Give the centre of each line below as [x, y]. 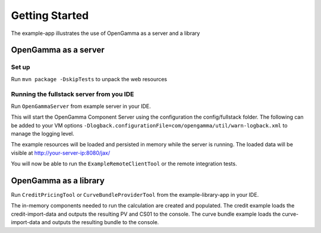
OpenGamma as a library [58, 181]
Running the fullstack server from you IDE [73, 94]
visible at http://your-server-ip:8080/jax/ [60, 153]
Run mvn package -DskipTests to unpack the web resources [89, 79]
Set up [21, 67]
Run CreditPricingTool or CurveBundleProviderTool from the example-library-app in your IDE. [135, 195]
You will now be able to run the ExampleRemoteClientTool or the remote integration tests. [124, 164]
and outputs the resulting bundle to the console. [100, 222]
